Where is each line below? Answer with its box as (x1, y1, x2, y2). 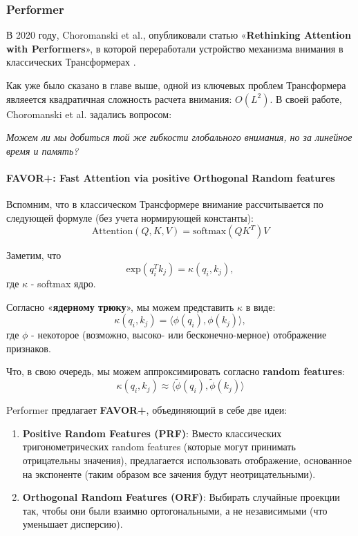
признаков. (6, 341, 51, 355)
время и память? (6, 143, 79, 157)
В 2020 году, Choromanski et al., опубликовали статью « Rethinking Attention (6, 28, 351, 42)
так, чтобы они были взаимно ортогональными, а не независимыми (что (22, 503, 328, 517)
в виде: (245, 299, 276, 314)
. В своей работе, (270, 91, 342, 106)
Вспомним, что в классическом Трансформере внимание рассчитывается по (6, 197, 323, 211)
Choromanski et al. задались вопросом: (6, 106, 172, 121)
